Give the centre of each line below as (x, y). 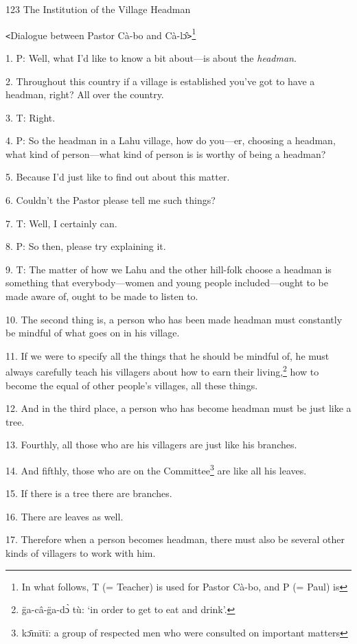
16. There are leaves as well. (65, 516)
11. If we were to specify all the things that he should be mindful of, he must (168, 355)
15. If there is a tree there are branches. (89, 493)
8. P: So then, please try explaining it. (86, 246)
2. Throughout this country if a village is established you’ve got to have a (160, 81)
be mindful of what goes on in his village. (93, 333)
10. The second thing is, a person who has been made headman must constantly (174, 319)
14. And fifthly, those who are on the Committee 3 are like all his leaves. (156, 469)
